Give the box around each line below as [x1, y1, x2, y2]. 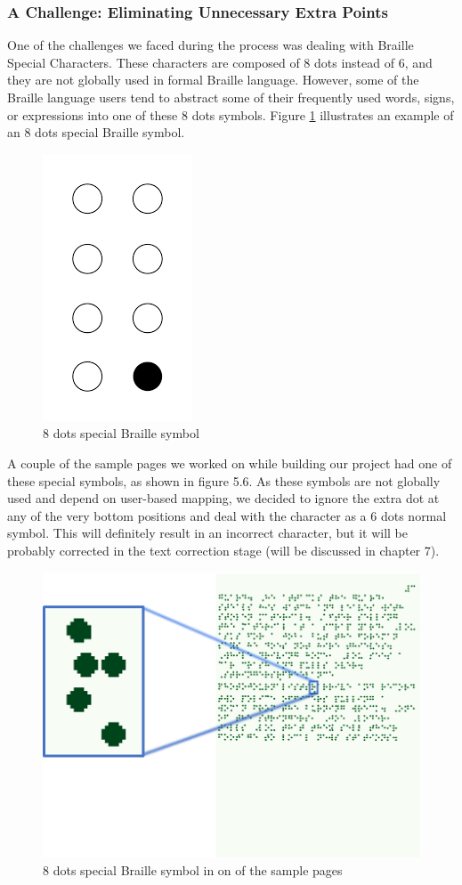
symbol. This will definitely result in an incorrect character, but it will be [7, 524, 409, 542]
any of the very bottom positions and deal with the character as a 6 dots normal [7, 506, 447, 524]
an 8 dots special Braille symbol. [7, 123, 185, 142]
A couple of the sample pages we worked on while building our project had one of [7, 453, 452, 472]
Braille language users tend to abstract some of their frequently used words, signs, [7, 88, 455, 106]
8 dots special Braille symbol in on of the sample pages [43, 860, 343, 879]
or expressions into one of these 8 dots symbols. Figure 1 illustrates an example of [7, 105, 454, 124]
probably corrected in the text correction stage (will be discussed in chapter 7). [7, 540, 440, 559]
